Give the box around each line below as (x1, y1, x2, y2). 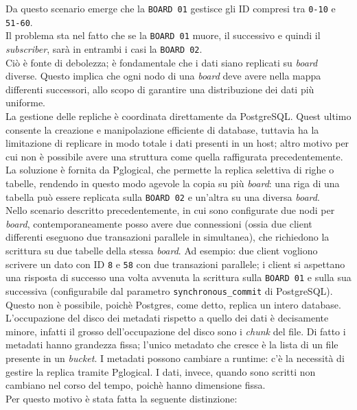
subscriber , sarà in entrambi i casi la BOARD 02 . (5, 41, 203, 56)
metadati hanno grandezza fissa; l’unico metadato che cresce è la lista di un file (5, 337, 338, 352)
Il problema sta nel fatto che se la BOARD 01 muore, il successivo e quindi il (5, 28, 321, 43)
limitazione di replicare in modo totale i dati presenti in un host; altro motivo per (5, 136, 349, 150)
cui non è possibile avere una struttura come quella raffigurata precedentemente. (5, 149, 343, 163)
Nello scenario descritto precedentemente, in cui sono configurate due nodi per (5, 203, 335, 217)
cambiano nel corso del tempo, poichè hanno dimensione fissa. (5, 378, 266, 392)
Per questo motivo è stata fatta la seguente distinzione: (5, 391, 238, 405)
